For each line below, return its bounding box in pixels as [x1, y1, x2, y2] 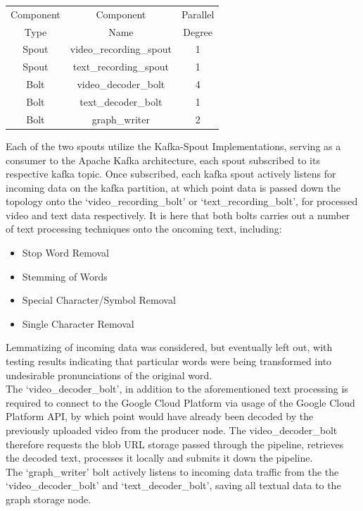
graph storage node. [6, 491, 91, 506]
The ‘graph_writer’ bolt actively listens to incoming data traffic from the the [6, 464, 339, 479]
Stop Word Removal [22, 245, 109, 260]
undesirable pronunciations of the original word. [6, 367, 212, 382]
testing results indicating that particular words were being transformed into [6, 354, 332, 369]
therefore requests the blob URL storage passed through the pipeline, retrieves [6, 436, 344, 451]
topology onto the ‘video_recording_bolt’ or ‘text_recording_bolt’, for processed [6, 194, 358, 209]
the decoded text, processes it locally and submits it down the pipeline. [6, 450, 313, 465]
